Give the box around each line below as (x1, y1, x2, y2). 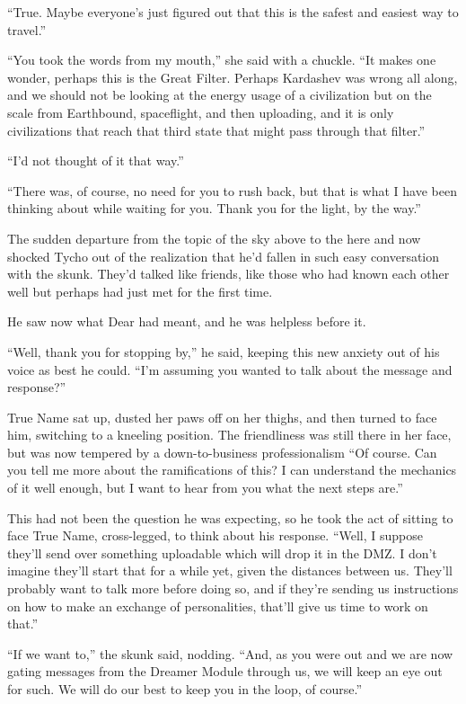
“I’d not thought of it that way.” (7, 151, 184, 170)
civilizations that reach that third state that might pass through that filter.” (7, 120, 426, 139)
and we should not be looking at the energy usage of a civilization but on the (7, 85, 432, 104)
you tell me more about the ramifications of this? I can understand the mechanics (7, 460, 457, 479)
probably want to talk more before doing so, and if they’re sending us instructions (7, 579, 459, 598)
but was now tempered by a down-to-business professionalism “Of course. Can (7, 442, 437, 461)
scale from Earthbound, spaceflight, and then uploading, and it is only (7, 102, 394, 121)
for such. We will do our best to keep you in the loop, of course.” (7, 680, 363, 698)
